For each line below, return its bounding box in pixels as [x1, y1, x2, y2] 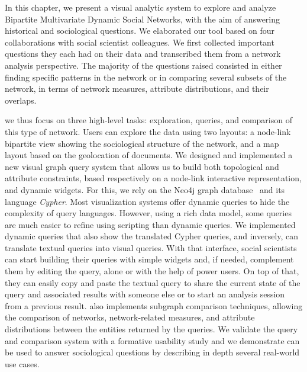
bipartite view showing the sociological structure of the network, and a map [5, 137, 279, 149]
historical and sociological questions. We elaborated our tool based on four [5, 24, 274, 37]
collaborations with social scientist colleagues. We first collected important [5, 36, 274, 48]
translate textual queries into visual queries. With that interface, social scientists [5, 241, 297, 254]
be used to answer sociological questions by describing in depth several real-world [5, 346, 300, 358]
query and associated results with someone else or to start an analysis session [5, 288, 285, 300]
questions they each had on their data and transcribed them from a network [5, 47, 281, 60]
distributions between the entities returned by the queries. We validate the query [5, 323, 298, 335]
